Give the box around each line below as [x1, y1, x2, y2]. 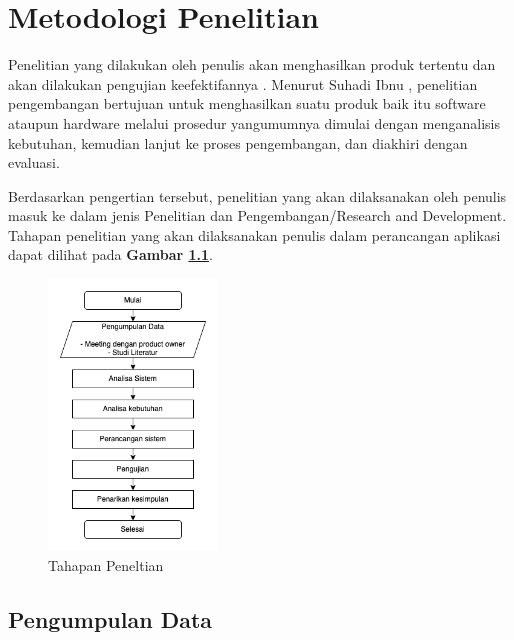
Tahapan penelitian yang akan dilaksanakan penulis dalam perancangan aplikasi [8, 224, 501, 245]
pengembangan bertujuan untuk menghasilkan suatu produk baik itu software [8, 93, 486, 114]
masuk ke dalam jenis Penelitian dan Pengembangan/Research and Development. [8, 205, 507, 226]
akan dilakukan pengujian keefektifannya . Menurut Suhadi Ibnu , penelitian [8, 73, 478, 94]
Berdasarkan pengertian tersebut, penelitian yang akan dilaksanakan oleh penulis [8, 185, 507, 206]
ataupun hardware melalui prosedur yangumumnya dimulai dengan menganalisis [8, 112, 500, 133]
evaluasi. [8, 152, 60, 173]
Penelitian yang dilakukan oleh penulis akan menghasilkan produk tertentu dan [8, 54, 496, 75]
